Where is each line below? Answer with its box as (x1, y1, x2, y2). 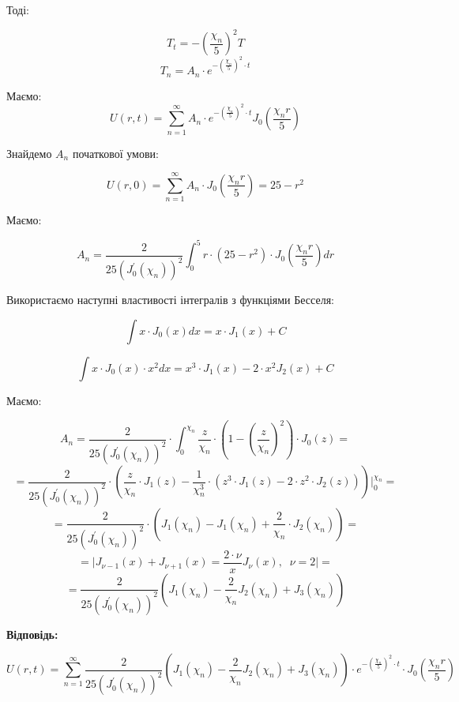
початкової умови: (72, 145, 159, 161)
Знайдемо (6, 145, 52, 161)
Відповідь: (6, 625, 58, 642)
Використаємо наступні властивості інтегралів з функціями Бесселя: (6, 291, 334, 308)
